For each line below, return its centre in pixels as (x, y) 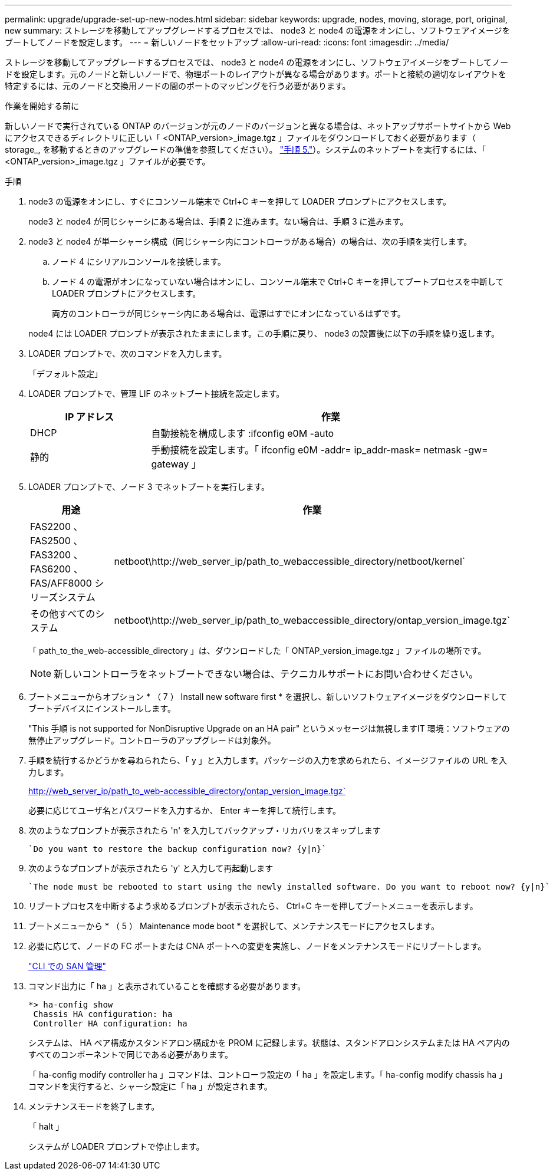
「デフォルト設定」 (65, 373)
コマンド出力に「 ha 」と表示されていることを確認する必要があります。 (167, 986)
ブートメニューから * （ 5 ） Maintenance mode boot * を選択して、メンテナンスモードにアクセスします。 (234, 926)
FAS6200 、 (57, 569)
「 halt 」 (46, 1126)
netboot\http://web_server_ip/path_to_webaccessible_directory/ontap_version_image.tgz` (312, 620)
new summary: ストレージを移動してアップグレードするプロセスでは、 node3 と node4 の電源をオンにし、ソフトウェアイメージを (258, 30)
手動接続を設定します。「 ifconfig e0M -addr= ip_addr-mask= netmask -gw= (320, 450)
